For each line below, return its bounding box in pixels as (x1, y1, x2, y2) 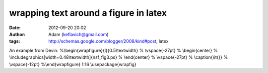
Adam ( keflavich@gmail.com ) (48, 31, 109, 37)
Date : (9, 25, 21, 31)
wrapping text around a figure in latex (9, 7, 167, 18)
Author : (9, 31, 26, 37)
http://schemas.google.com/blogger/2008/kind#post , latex (48, 38, 169, 44)
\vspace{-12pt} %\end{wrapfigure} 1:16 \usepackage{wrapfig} (9, 61, 136, 67)
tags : (9, 38, 20, 44)
